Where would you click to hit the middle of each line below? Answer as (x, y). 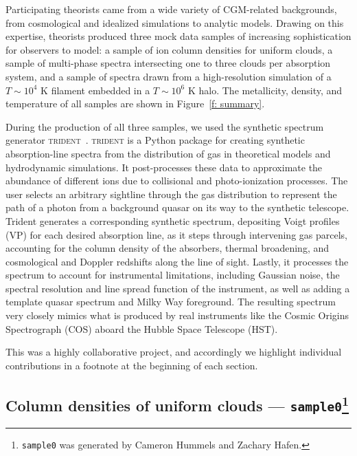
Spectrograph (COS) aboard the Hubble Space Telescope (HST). (142, 328)
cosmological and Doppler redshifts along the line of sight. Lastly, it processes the (177, 261)
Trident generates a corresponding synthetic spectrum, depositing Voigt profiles (173, 220)
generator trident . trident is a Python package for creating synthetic (155, 140)
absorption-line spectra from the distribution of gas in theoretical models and (168, 153)
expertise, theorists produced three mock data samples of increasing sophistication (178, 36)
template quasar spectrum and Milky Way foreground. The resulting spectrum (171, 302)
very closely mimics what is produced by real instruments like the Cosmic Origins (177, 315)
